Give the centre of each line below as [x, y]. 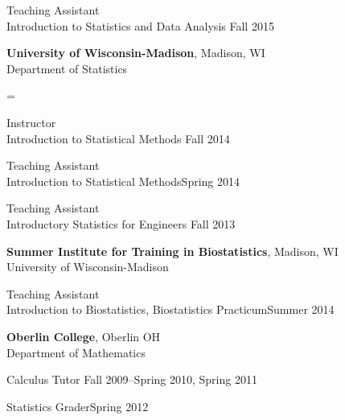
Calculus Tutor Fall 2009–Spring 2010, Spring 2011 [132, 379]
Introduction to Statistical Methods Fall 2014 [118, 138]
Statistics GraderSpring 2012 [78, 406]
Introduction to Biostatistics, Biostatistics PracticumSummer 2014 [170, 309]
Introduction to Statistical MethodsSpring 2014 [123, 181]
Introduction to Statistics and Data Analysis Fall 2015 [140, 25]
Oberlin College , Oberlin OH [84, 336]
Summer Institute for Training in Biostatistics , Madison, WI [172, 251]
